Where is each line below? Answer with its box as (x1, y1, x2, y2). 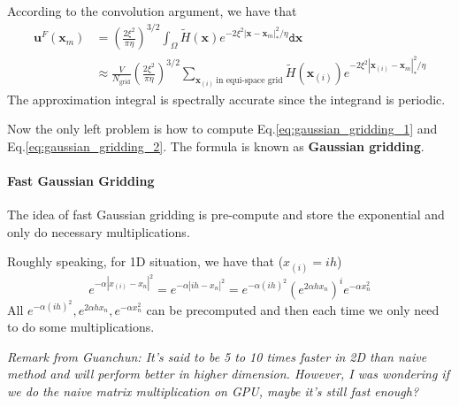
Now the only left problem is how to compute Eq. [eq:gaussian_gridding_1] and (7, 119, 438, 138)
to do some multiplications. (7, 318, 155, 336)
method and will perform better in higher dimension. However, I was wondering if (7, 364, 449, 383)
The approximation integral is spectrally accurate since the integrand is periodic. (7, 89, 446, 108)
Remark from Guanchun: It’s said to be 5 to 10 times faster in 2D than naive (7, 347, 427, 365)
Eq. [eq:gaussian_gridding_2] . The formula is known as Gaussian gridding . (7, 136, 425, 155)
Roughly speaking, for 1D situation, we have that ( (7, 252, 284, 271)
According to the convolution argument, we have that (7, 2, 297, 19)
